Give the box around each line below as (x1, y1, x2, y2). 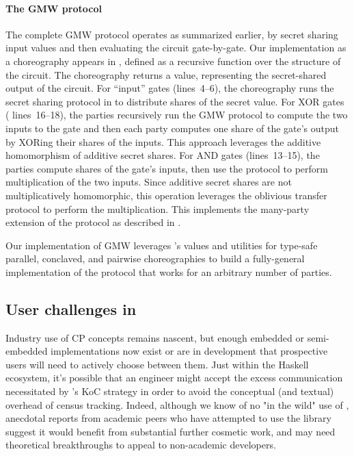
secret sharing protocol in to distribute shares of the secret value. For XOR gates (5, 94, 344, 108)
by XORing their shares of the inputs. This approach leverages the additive (5, 134, 321, 149)
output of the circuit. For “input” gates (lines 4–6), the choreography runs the (5, 81, 334, 95)
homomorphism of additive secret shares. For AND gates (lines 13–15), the (5, 148, 320, 162)
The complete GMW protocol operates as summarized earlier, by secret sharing (5, 27, 338, 41)
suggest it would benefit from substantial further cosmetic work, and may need (5, 424, 336, 438)
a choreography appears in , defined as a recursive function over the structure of (5, 53, 341, 68)
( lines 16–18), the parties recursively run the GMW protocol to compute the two (5, 107, 348, 122)
